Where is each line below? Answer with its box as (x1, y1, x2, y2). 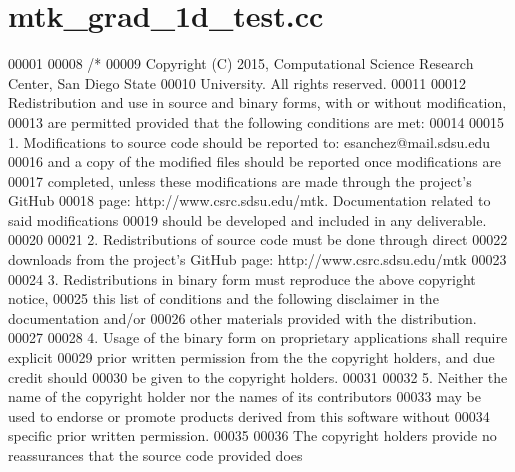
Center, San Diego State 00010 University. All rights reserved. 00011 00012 (8, 72, 466, 93)
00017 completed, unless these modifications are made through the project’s (8, 170, 472, 191)
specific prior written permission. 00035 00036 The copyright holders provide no (8, 425, 497, 446)
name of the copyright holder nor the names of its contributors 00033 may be (8, 386, 481, 407)
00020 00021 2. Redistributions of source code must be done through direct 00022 (8, 229, 508, 250)
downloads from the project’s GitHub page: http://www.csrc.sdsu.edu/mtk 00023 (8, 249, 507, 270)
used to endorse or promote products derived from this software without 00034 (8, 405, 490, 426)
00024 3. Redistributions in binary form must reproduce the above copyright (8, 268, 476, 289)
